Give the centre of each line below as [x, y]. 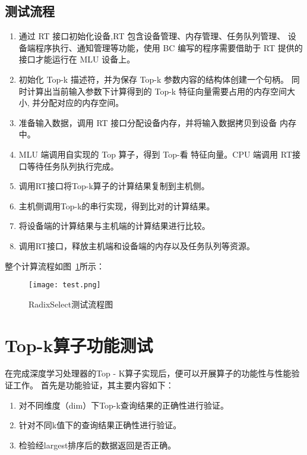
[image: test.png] [65, 285]
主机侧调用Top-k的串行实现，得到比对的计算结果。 [117, 205]
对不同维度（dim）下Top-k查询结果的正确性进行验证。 [124, 405]
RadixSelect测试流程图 [71, 304]
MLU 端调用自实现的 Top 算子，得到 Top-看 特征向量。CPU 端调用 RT [156, 154]
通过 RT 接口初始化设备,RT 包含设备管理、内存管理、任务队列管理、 [152, 36]
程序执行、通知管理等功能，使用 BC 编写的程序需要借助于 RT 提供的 [169, 47]
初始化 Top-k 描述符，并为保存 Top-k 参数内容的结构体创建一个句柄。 [154, 79]
